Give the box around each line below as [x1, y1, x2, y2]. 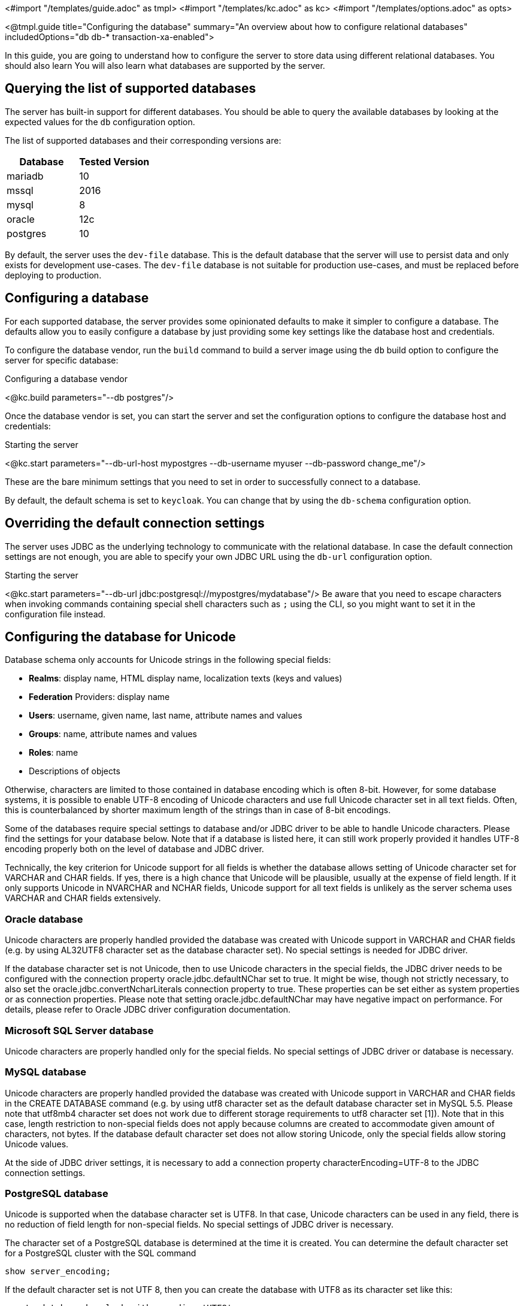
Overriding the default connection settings [5, 516, 265, 531]
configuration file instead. [5, 608, 106, 619]
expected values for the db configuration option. [5, 116, 195, 127]
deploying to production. [5, 269, 102, 280]
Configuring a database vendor [5, 373, 128, 384]
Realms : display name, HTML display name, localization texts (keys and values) [29, 673, 343, 684]
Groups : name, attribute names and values [29, 729, 197, 740]
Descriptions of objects [29, 766, 120, 777]
